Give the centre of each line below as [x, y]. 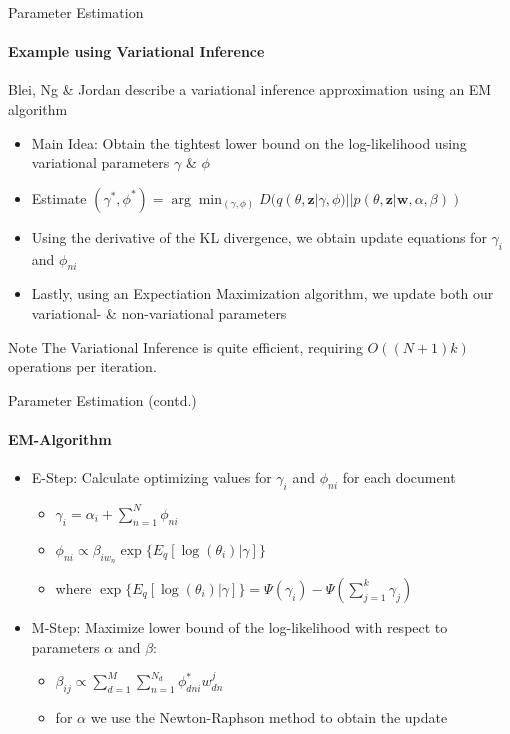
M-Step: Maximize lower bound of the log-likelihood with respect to [239, 626]
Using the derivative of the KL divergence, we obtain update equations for [259, 236]
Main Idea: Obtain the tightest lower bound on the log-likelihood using [249, 142]
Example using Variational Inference [136, 51]
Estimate [59, 197]
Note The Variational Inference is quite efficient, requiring [185, 346]
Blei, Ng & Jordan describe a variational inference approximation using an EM [250, 89]
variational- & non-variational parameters [159, 312]
